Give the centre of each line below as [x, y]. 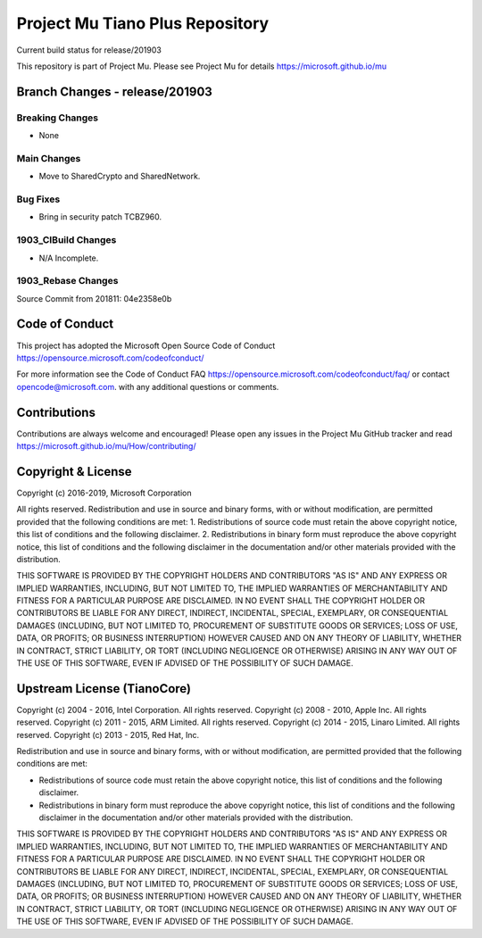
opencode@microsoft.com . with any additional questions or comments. [148, 386]
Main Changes [49, 158]
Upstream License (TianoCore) [104, 689]
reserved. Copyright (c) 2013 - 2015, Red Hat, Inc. [108, 735]
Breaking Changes [58, 118]
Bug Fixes [38, 199]
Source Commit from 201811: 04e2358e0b [94, 298]
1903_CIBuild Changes [66, 240]
